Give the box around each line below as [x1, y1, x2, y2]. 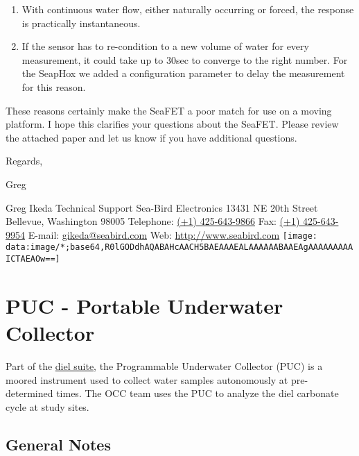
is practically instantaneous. [21, 15, 141, 30]
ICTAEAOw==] [6, 254, 60, 264]
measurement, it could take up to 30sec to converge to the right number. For [21, 52, 348, 67]
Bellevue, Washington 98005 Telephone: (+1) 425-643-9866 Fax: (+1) [6, 214, 300, 228]
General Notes [6, 433, 111, 455]
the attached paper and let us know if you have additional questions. [6, 130, 297, 144]
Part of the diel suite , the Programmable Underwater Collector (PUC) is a [6, 359, 323, 373]
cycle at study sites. [6, 399, 89, 414]
